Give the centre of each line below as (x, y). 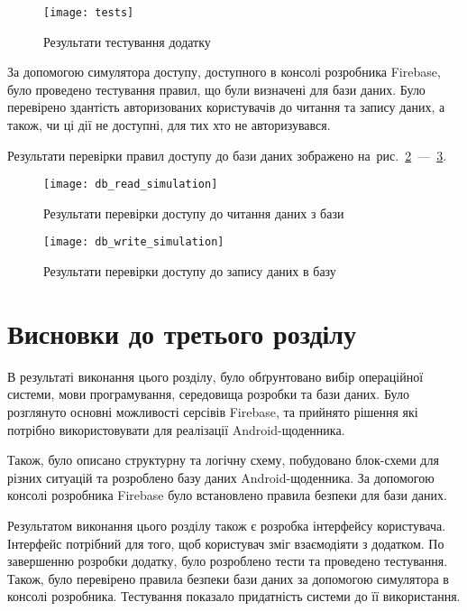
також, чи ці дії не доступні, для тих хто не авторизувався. (169, 125)
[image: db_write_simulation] (134, 242)
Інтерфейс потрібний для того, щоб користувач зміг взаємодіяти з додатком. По (226, 543)
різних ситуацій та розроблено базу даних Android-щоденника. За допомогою (221, 477)
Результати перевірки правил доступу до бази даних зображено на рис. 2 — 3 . (227, 155)
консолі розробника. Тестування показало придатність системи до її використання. (234, 596)
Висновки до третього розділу (182, 333)
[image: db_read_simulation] (131, 185)
